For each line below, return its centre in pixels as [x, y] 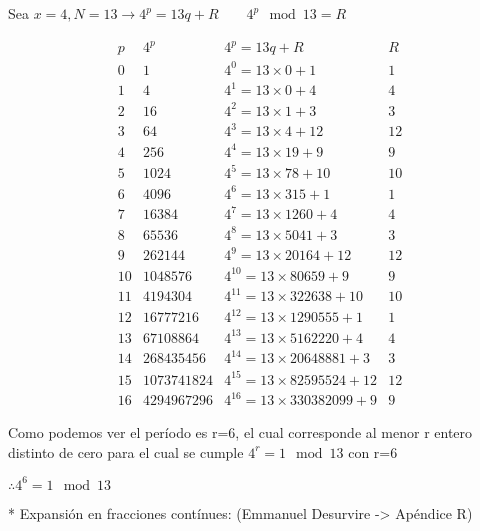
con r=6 [373, 451]
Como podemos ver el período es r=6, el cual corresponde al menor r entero [240, 432]
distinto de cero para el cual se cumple [126, 451]
